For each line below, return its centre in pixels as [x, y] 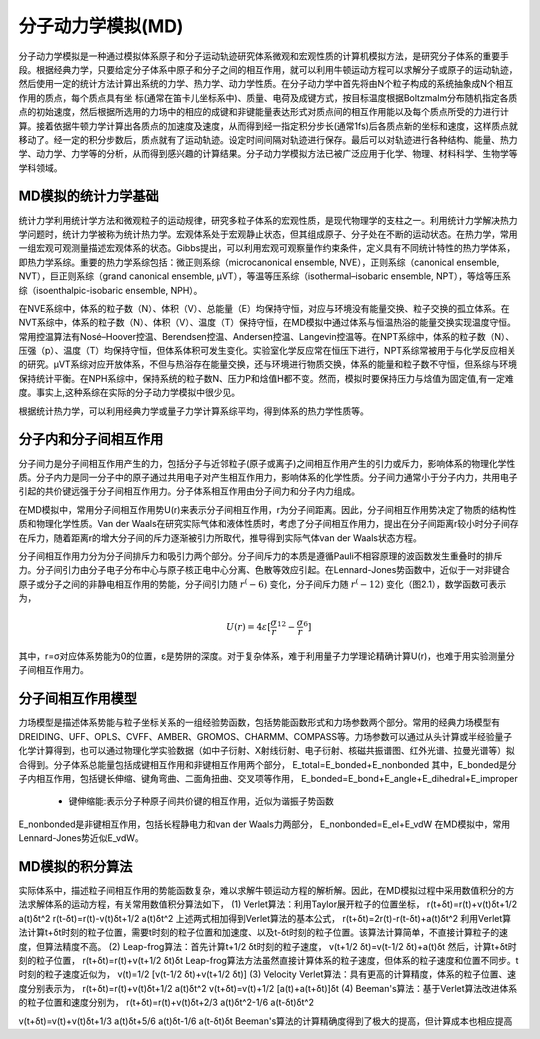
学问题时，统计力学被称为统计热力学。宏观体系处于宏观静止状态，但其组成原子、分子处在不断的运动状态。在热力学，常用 [268, 234]
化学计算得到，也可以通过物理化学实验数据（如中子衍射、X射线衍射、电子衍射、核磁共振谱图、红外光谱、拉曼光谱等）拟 [266, 751]
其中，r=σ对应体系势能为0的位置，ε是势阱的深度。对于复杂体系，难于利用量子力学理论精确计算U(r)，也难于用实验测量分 [266, 656]
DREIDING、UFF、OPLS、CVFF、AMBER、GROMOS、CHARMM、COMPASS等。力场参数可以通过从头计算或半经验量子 [265, 736]
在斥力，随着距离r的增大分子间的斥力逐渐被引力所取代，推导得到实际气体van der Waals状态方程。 [220, 537]
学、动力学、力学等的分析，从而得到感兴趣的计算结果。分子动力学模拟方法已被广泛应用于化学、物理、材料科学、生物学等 [268, 154]
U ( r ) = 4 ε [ [249, 626]
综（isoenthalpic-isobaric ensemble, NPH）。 [110, 290]
